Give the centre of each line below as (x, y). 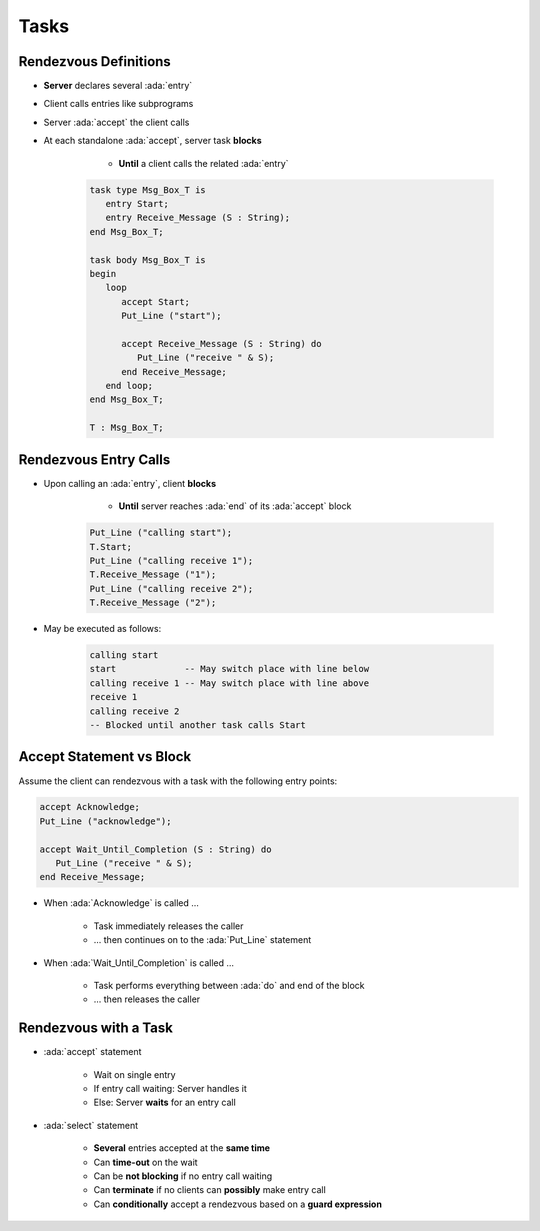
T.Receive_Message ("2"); (153, 603)
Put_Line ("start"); (171, 316)
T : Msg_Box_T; (126, 428)
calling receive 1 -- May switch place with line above (229, 683)
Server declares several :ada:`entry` (118, 86)
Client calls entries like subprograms (118, 104)
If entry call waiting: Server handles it (170, 1089)
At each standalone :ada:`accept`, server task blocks (152, 141)
